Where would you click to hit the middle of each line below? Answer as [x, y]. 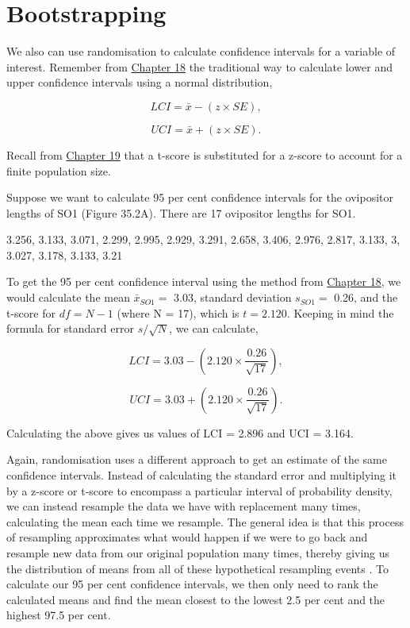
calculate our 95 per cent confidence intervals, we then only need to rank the [192, 584]
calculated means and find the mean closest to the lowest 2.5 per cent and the [196, 599]
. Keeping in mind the [340, 312]
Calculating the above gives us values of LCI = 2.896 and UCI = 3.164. [180, 432]
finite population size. [59, 170]
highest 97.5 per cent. [59, 615]
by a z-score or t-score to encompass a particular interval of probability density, [199, 490]
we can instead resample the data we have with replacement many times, [184, 506]
